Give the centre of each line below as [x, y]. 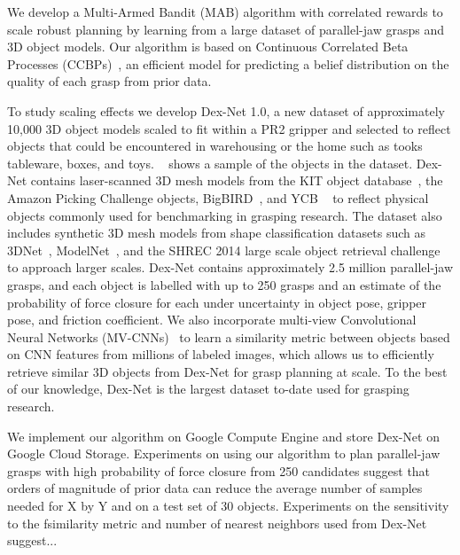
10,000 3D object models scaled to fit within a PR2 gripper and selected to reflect [229, 128]
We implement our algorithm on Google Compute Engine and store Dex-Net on [223, 436]
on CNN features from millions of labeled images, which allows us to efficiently [221, 354]
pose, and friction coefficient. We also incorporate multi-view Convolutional [212, 320]
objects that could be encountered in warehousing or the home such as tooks [215, 146]
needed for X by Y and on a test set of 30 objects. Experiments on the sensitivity [228, 506]
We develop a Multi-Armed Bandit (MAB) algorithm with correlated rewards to [225, 12]
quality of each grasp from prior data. [109, 81]
